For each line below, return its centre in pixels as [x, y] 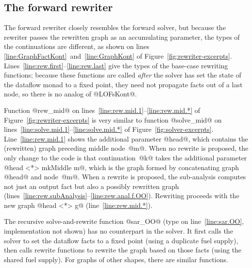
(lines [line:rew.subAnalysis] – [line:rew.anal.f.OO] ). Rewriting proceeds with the [122, 196]
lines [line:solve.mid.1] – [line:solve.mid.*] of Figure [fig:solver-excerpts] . [109, 129]
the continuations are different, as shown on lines [77, 46]
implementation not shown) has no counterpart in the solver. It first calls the [118, 231]
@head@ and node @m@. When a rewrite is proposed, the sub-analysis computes [125, 177]
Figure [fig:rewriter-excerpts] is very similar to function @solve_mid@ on [113, 119]
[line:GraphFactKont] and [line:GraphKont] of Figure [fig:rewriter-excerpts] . [118, 55]
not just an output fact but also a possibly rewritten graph [92, 186]
